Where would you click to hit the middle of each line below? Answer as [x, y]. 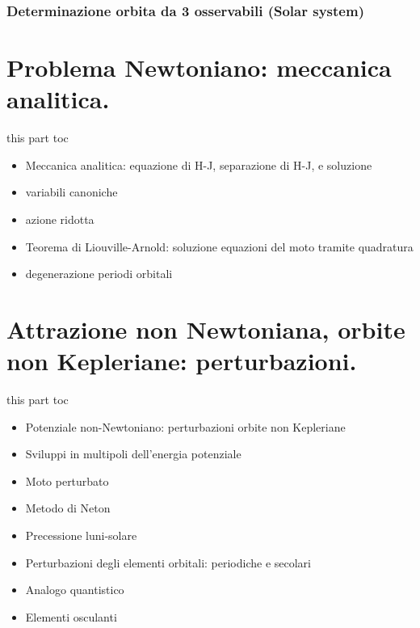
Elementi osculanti [71, 616]
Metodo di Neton [68, 508]
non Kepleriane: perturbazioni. [182, 361]
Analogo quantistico [75, 590]
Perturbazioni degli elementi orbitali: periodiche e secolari [168, 562]
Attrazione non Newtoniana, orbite [206, 329]
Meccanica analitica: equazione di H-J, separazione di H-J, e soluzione [199, 164]
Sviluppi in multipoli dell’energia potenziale [133, 454]
